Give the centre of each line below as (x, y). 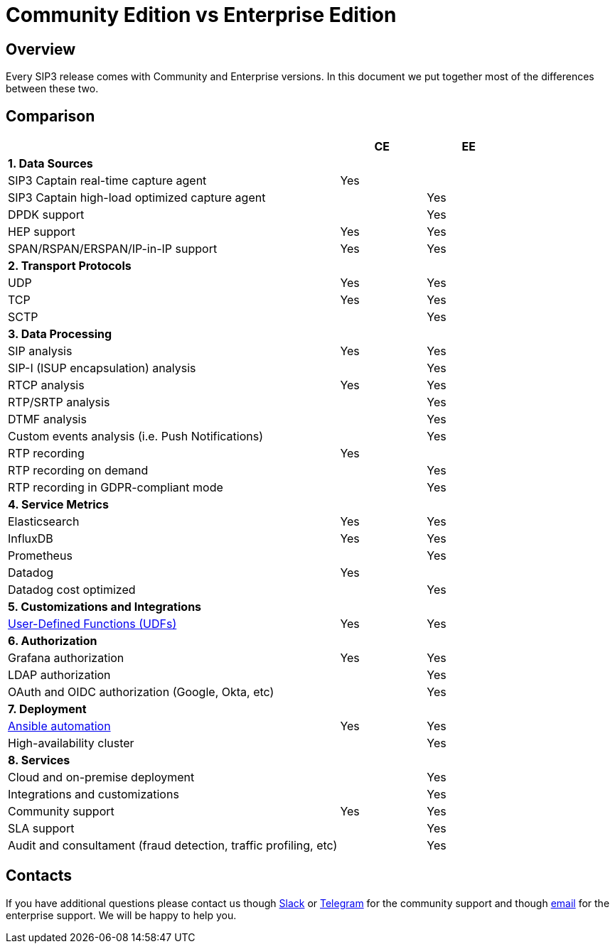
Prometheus (40, 556)
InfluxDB (31, 539)
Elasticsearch (44, 522)
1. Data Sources (50, 164)
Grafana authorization (66, 658)
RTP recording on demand (78, 471)
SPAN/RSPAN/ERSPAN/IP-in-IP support (113, 249)
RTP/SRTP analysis (59, 402)
